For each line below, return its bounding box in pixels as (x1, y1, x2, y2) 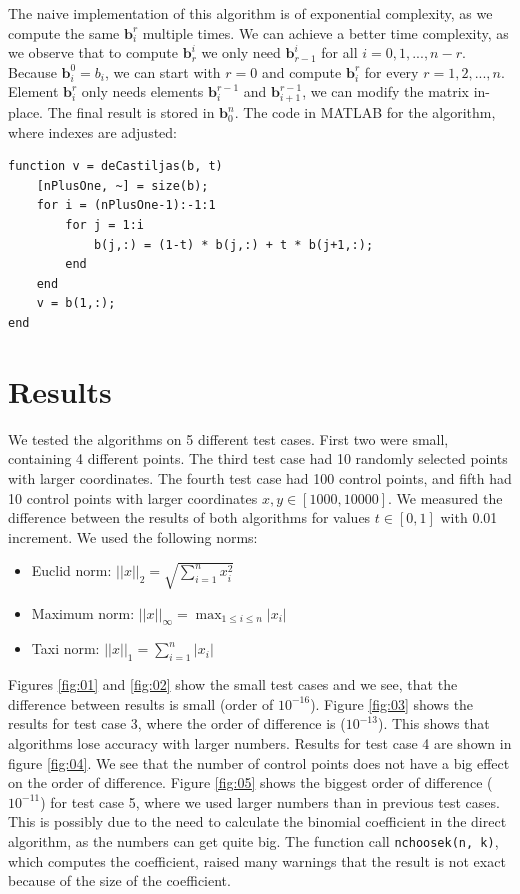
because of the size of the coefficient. (8, 870, 231, 891)
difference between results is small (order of (8, 693, 274, 714)
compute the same (8, 22, 120, 43)
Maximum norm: (31, 602, 135, 623)
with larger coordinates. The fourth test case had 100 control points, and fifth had (8, 467, 512, 488)
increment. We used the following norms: (8, 526, 258, 547)
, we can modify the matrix (302, 81, 470, 102)
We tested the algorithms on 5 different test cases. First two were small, (8, 428, 449, 449)
